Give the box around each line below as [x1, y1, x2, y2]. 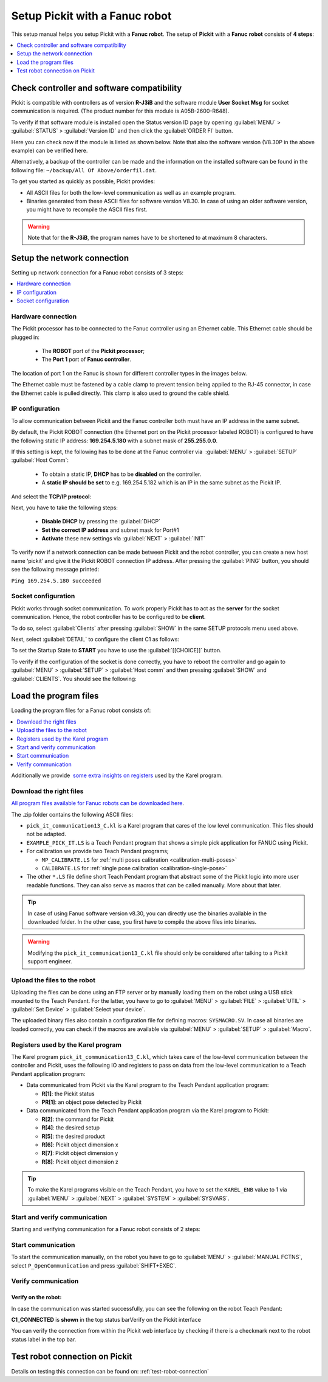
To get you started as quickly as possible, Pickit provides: [11, 178, 155, 185]
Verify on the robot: [11, 1294, 62, 1301]
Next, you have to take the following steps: [11, 504, 118, 511]
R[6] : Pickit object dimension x [41, 1141, 118, 1148]
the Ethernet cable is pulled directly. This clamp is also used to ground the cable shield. [11, 389, 230, 397]
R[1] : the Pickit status [41, 1090, 95, 1097]
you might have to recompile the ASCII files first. [26, 206, 148, 213]
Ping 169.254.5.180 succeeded [11, 577, 101, 584]
